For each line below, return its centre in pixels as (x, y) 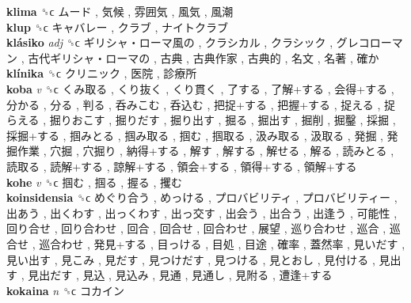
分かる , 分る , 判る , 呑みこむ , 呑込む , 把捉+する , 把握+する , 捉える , (194, 104)
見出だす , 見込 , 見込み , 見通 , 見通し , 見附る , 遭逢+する (180, 275)
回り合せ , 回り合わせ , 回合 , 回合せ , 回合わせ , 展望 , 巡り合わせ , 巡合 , (196, 228)
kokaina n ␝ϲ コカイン (65, 290)
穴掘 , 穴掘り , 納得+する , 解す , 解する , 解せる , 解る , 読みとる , (222, 151)
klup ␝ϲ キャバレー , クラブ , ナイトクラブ (118, 27)
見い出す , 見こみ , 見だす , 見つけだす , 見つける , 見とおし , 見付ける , (191, 259)
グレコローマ (369, 42)
